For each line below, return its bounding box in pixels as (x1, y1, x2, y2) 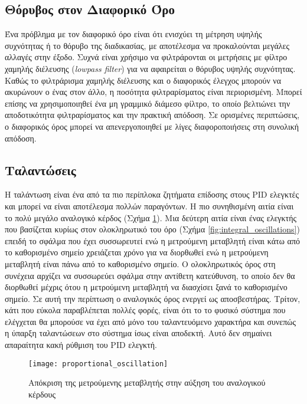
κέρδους (28, 387, 55, 400)
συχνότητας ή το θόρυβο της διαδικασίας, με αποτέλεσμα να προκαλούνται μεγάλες (5, 39, 289, 51)
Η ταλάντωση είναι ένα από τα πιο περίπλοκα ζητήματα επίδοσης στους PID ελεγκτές (5, 188, 299, 201)
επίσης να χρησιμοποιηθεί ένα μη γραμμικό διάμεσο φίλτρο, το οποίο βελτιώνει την (5, 97, 290, 109)
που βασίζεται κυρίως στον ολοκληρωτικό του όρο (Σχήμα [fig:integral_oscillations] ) (5, 223, 300, 235)
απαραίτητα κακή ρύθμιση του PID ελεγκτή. (5, 339, 157, 351)
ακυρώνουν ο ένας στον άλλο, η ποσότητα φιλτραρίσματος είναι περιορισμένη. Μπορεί (5, 86, 302, 98)
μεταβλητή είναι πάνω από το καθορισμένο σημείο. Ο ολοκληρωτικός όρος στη (5, 257, 276, 270)
